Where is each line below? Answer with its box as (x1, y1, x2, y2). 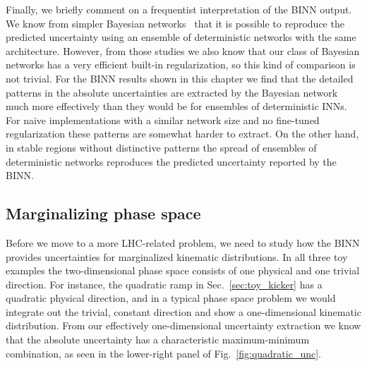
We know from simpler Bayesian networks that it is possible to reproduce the (6, 16, 344, 30)
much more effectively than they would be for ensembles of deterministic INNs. (6, 99, 347, 114)
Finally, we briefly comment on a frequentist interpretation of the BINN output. (6, 2, 352, 16)
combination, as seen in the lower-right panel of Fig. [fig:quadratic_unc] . (6, 346, 321, 360)
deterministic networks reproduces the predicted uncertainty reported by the (6, 154, 337, 169)
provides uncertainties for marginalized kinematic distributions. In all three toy (6, 249, 348, 264)
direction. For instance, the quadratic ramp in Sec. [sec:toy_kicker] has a (6, 276, 323, 291)
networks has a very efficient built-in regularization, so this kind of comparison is (6, 57, 356, 72)
